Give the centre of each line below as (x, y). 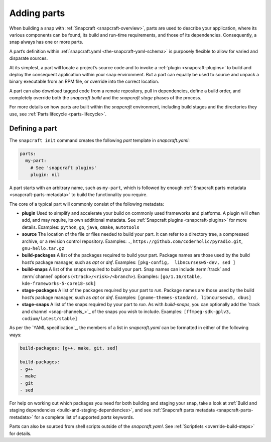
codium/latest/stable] (50, 318)
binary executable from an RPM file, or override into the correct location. (84, 82)
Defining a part (33, 128)
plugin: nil (45, 175)
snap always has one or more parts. (46, 42)
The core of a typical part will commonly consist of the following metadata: (87, 204)
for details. (20, 433)
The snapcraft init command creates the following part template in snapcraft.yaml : (100, 140)
